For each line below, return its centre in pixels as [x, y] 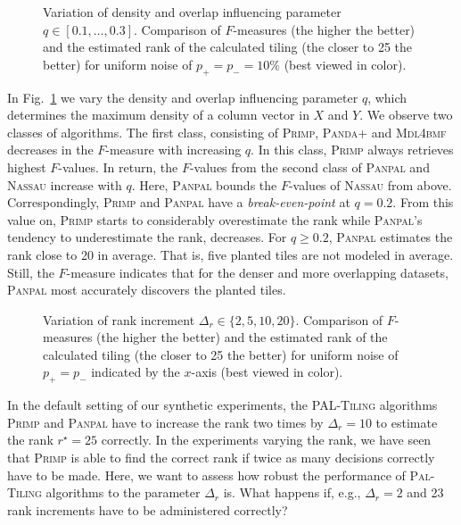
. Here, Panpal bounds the [204, 184]
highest [27, 167]
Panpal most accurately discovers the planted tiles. [147, 290]
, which [387, 97]
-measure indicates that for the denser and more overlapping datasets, [257, 272]
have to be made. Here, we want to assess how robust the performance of [206, 475]
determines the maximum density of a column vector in [158, 115]
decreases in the [50, 150]
